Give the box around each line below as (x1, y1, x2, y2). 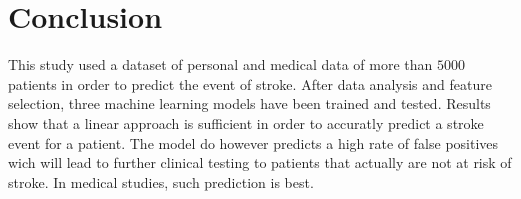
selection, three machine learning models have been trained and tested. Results (8, 93, 491, 114)
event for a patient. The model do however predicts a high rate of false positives (8, 132, 499, 153)
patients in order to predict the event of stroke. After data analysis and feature (8, 73, 492, 94)
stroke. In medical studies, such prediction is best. (8, 171, 314, 192)
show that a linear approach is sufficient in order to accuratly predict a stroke (8, 112, 484, 133)
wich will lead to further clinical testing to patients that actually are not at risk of (8, 152, 512, 173)
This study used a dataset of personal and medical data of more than (8, 54, 433, 75)
